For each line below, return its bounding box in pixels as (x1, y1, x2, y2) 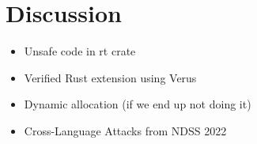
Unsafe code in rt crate (24, 43, 136, 59)
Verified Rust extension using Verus (24, 69, 197, 85)
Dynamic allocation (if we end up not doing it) (24, 96, 251, 112)
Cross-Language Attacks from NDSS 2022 (24, 122, 227, 138)
